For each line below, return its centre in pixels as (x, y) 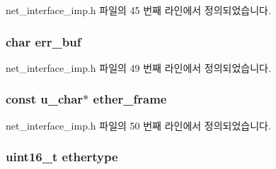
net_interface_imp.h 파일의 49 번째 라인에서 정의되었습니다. (138, 67)
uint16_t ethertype (62, 157)
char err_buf (44, 41)
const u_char (45, 99)
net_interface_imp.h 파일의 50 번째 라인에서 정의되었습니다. (138, 125)
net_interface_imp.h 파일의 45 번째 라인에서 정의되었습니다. (138, 10)
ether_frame (130, 99)
